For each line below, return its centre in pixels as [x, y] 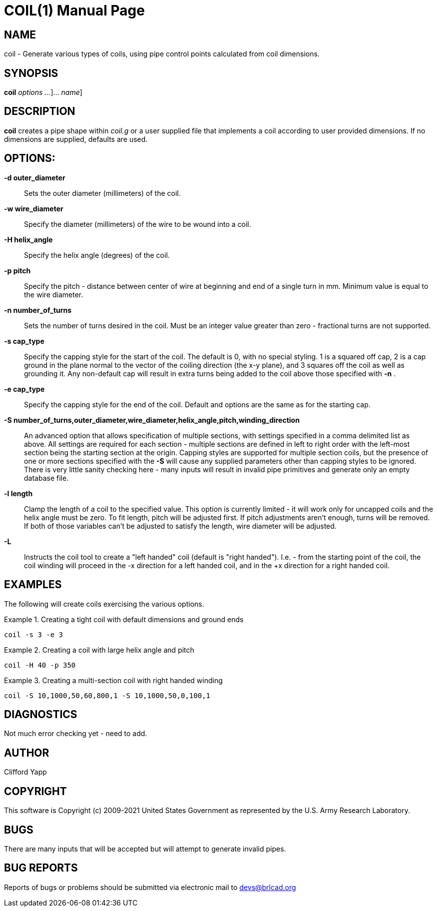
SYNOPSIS [31, 73]
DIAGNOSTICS [41, 714]
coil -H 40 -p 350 [40, 665]
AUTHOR [27, 753]
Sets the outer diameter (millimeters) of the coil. [102, 193]
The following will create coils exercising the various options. [104, 604]
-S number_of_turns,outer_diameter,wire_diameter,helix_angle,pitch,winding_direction [152, 420]
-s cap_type [24, 341]
